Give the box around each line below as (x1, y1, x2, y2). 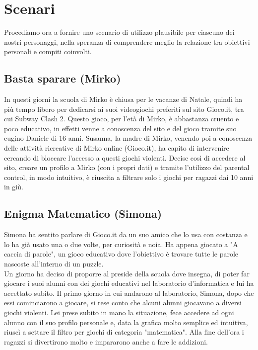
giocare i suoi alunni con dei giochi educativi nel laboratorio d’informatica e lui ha (4, 278, 254, 288)
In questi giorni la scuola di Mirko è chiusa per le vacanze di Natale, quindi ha (4, 94, 243, 104)
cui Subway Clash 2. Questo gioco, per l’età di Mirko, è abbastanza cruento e (4, 113, 239, 124)
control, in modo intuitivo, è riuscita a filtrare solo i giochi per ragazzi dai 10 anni (4, 172, 254, 182)
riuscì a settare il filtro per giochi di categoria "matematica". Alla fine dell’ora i (4, 327, 244, 337)
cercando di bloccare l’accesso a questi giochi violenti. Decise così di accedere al (4, 152, 246, 163)
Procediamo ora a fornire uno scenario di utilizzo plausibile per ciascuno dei (4, 27, 235, 37)
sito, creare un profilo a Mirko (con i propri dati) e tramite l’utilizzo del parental (4, 162, 250, 173)
